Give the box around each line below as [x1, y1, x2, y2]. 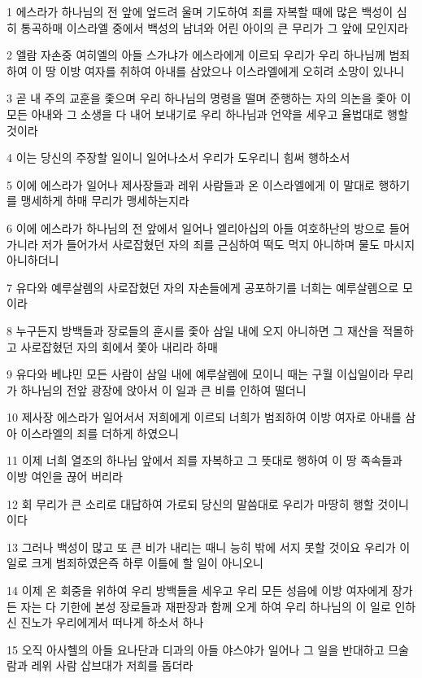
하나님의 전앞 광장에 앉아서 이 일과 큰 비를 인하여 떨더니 [20, 381, 307, 398]
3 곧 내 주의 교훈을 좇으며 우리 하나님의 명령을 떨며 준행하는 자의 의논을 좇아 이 [7, 90, 411, 107]
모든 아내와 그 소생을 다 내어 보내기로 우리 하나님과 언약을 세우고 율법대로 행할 [7, 105, 408, 122]
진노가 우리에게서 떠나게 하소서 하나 [20, 614, 204, 631]
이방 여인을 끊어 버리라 [7, 468, 123, 485]
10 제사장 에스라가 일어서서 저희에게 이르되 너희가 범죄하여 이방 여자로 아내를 [7, 409, 402, 426]
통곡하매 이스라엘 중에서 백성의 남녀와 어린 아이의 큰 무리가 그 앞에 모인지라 [20, 19, 408, 36]
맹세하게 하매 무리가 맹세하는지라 [20, 192, 189, 209]
